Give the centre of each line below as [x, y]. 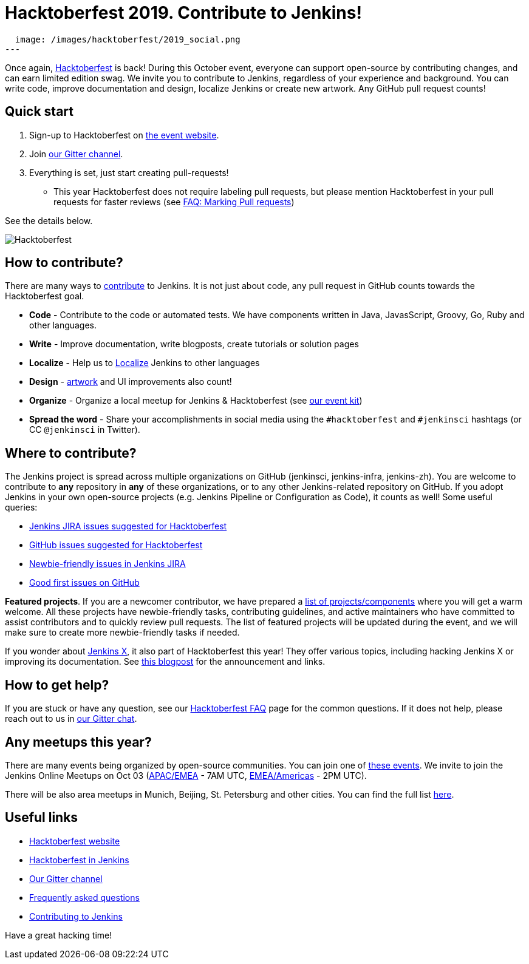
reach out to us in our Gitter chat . [71, 719]
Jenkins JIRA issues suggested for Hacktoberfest [128, 526]
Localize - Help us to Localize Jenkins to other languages [145, 363]
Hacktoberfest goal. [45, 296]
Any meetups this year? [78, 742]
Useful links [42, 818]
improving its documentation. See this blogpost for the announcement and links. [165, 662]
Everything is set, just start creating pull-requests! [129, 172]
